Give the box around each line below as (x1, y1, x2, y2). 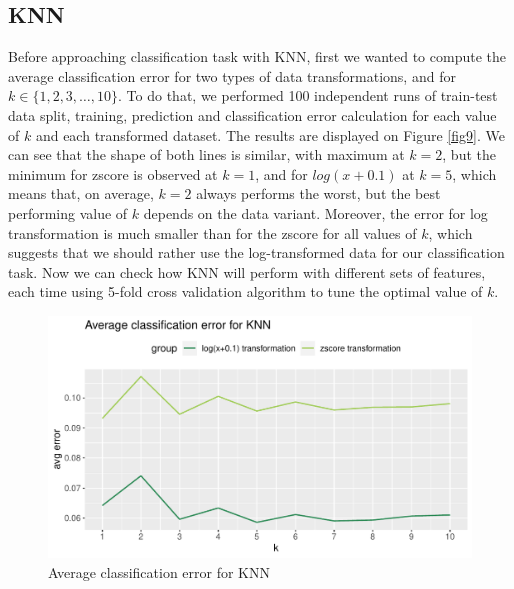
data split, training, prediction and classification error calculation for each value (8, 104, 497, 125)
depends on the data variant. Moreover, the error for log (143, 202, 488, 223)
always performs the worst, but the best (196, 183, 441, 204)
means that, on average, (8, 183, 154, 204)
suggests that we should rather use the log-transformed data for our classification (8, 242, 505, 263)
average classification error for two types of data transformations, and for (8, 65, 456, 86)
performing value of (8, 202, 128, 223)
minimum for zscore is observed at (8, 163, 218, 184)
